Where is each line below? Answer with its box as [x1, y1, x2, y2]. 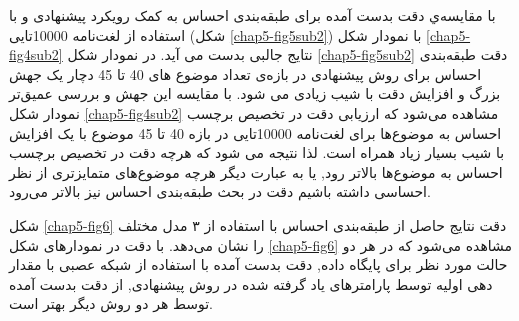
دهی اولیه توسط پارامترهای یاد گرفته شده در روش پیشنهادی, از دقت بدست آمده [9, 273, 493, 294]
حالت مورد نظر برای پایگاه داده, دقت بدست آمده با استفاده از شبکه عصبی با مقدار [9, 254, 508, 275]
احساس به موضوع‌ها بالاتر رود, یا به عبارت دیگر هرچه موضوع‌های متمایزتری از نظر [9, 161, 503, 182]
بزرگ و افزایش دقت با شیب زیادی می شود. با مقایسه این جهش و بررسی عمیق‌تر [9, 83, 501, 104]
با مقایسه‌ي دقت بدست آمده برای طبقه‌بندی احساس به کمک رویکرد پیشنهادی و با [9, 5, 496, 25]
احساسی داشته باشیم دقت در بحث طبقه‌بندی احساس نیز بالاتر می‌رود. [9, 181, 431, 202]
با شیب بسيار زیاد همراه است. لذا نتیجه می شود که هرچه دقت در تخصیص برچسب [9, 142, 505, 163]
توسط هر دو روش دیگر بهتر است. [9, 293, 213, 314]
